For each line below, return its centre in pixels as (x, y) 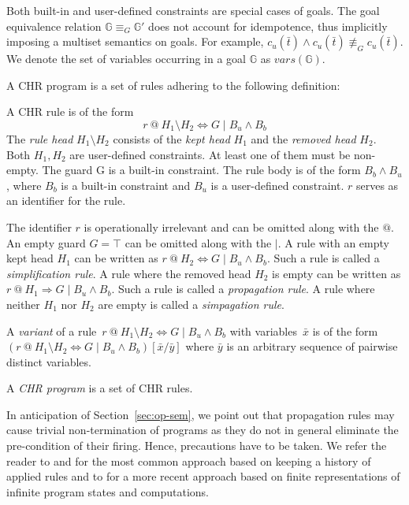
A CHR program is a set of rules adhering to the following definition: (173, 85)
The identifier (39, 227)
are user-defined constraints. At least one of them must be (210, 154)
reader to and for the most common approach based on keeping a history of (189, 460)
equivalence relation (54, 26)
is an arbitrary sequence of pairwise (312, 346)
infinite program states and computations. (108, 491)
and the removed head (303, 138)
